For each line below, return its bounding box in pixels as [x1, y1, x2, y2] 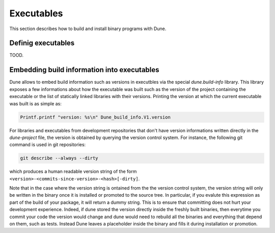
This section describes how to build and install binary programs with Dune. [9, 26, 167, 32]
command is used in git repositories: [9, 142, 86, 148]
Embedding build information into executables [9, 65, 160, 74]
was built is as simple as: [9, 100, 62, 107]
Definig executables [9, 39, 75, 48]
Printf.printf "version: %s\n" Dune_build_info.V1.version [20, 114, 171, 120]
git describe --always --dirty [20, 155, 99, 161]
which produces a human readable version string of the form [9, 169, 137, 175]
